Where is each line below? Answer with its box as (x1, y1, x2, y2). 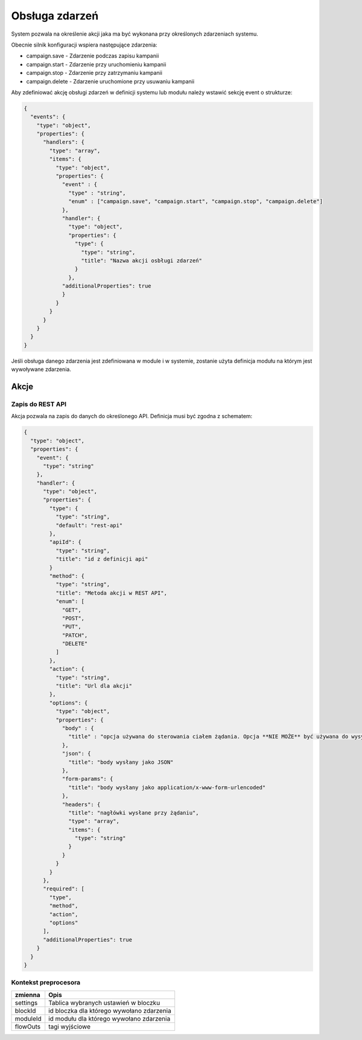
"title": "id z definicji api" (55, 556, 148, 563)
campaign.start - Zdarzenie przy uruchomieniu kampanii (26, 60, 167, 68)
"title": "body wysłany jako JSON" (68, 758, 174, 766)
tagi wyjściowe (48, 1022, 91, 1030)
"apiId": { (49, 538, 81, 546)
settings (14, 998, 38, 1007)
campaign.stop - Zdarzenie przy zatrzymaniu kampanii (26, 69, 163, 77)
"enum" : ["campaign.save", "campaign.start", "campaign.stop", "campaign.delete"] (68, 198, 323, 205)
